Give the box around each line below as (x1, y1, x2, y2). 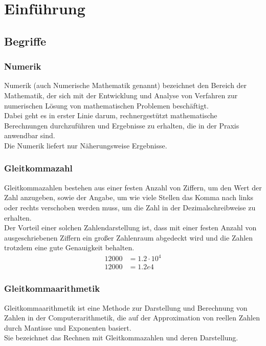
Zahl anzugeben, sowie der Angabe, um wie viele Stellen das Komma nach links (4, 192, 254, 203)
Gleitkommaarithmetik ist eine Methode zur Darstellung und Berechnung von (4, 302, 248, 313)
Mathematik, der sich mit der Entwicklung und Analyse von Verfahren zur (4, 90, 238, 100)
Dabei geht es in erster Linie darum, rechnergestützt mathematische (4, 110, 217, 121)
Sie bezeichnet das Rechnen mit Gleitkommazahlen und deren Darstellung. (4, 332, 238, 343)
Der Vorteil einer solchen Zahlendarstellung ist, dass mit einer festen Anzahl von (4, 222, 257, 233)
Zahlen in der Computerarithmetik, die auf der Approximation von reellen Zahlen (4, 312, 260, 323)
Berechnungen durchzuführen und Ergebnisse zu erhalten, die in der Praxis (4, 120, 239, 131)
